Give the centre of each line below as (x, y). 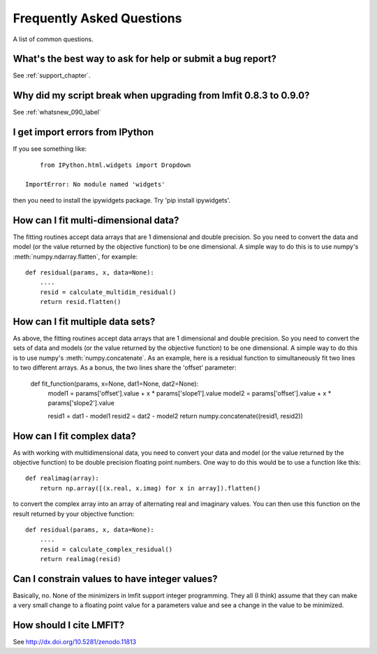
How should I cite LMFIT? (69, 625)
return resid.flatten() (80, 302)
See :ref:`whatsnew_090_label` (57, 112)
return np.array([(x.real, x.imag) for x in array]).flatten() (150, 488)
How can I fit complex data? (74, 436)
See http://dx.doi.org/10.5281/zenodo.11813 (74, 642)
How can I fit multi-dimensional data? (96, 220)
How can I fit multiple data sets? (84, 321)
